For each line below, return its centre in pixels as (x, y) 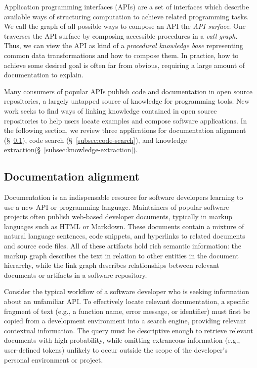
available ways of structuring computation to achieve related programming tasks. (127, 16)
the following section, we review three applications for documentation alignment (125, 130)
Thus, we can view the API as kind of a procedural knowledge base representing (124, 45)
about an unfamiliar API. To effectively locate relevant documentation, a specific (127, 301)
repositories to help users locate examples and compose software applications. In (126, 120)
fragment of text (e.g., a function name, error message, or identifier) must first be (127, 311)
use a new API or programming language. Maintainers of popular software (117, 207)
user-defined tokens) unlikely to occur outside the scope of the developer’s (116, 350)
